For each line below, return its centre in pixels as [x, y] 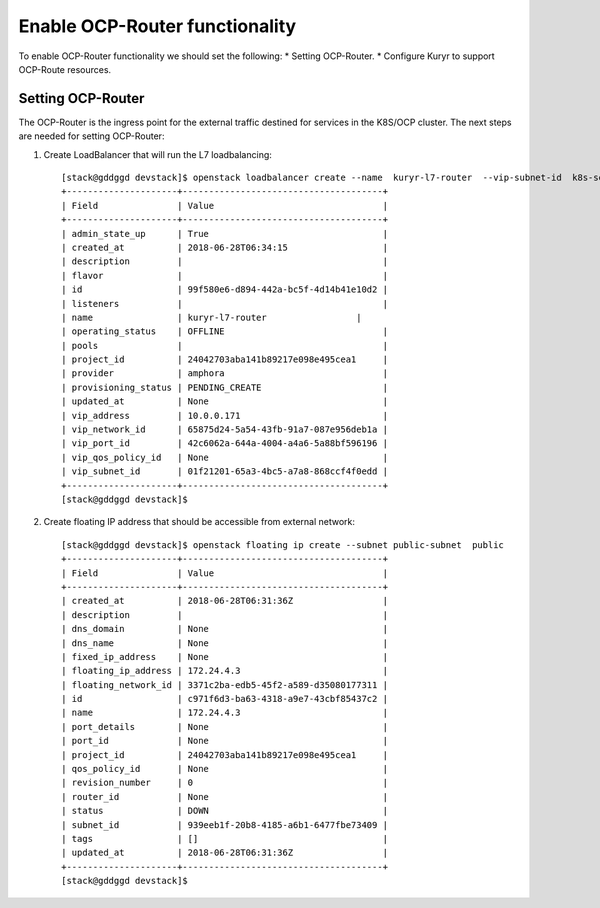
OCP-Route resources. [65, 69]
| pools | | [225, 345]
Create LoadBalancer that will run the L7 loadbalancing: [157, 154]
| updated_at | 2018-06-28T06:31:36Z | [225, 853]
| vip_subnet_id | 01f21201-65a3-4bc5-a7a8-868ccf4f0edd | [225, 471]
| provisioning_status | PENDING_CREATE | [225, 387]
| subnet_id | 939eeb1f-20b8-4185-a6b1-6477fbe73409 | [225, 824]
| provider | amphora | [225, 373]
